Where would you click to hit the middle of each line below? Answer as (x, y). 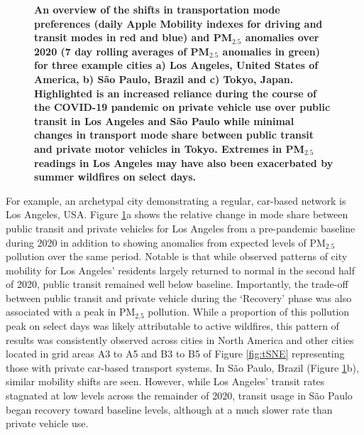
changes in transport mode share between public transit (174, 135)
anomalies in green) (271, 51)
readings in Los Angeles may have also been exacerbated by (184, 162)
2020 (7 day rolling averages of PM (122, 51)
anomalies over (282, 37)
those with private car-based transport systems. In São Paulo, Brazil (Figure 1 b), (182, 367)
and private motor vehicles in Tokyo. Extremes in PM (169, 148)
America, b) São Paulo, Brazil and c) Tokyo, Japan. (164, 79)
